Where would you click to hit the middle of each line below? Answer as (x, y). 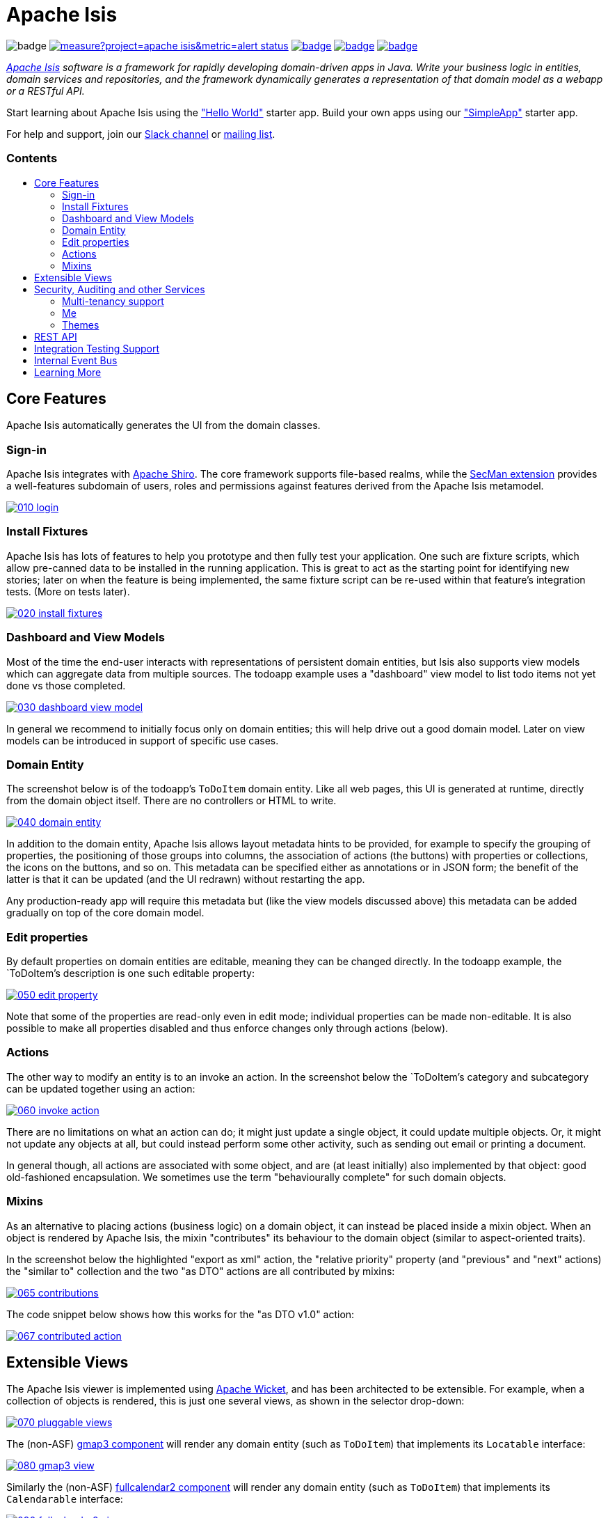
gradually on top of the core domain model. (105, 913)
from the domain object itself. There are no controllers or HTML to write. (171, 801)
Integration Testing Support (97, 348)
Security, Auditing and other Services (120, 289)
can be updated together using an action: (101, 1088)
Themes (81, 324)
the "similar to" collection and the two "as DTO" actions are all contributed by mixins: (201, 1271)
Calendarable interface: (65, 1499)
